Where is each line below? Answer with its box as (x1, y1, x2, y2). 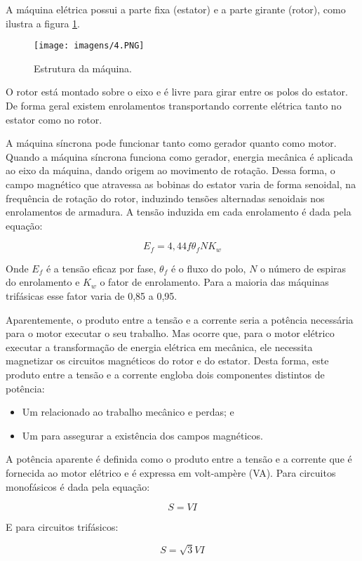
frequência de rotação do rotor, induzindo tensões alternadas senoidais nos (6, 190, 325, 205)
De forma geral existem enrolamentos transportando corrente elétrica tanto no (6, 98, 342, 113)
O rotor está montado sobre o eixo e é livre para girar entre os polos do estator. (6, 84, 348, 99)
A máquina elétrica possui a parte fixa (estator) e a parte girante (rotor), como (6, 2, 346, 16)
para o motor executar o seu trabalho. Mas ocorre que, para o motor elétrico (6, 326, 335, 341)
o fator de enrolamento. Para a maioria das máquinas (100, 275, 329, 289)
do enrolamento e (6, 275, 80, 289)
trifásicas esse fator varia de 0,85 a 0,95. (6, 289, 177, 303)
